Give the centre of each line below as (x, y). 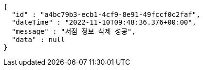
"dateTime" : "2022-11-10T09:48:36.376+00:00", (104, 22)
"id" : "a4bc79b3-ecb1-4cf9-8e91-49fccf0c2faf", (106, 14)
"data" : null (38, 40)
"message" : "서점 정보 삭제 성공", (74, 31)
